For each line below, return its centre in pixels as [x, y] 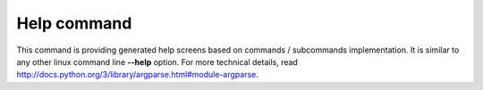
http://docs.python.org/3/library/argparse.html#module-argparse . [138, 75]
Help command [74, 23]
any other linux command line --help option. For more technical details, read [157, 61]
